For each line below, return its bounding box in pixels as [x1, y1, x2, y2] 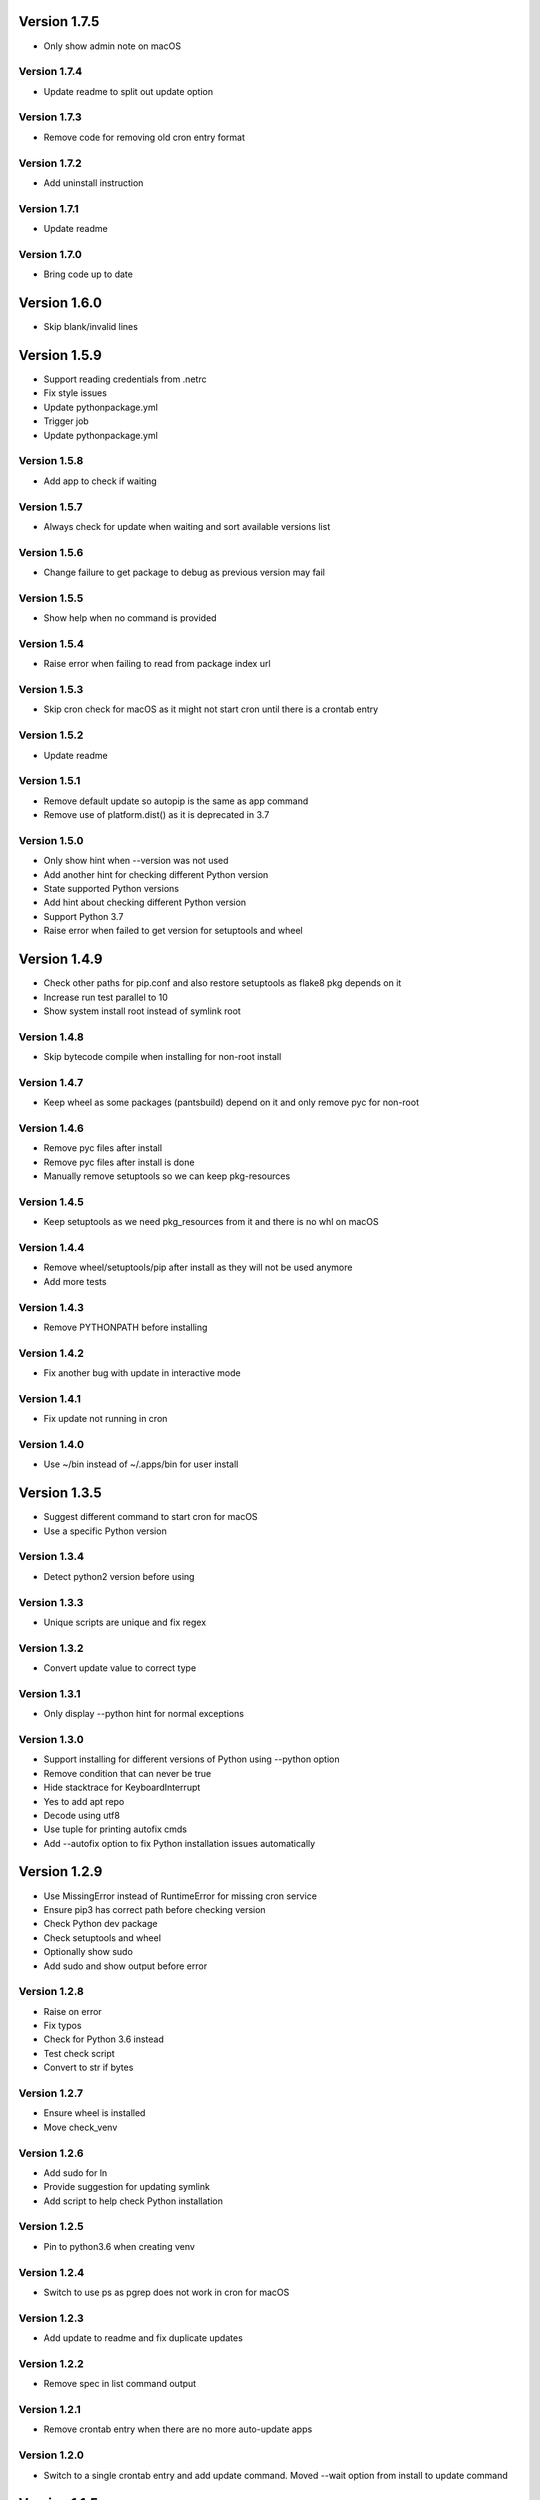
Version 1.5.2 [18, 728, 84, 742]
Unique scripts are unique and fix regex [43, 1616, 207, 1628]
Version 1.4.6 [18, 1121, 84, 1135]
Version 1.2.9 [18, 1863, 103, 1880]
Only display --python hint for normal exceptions [43, 1708, 245, 1720]
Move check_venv [43, 2121, 118, 2133]
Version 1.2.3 [18, 2311, 84, 2325]
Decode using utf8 [43, 1809, 120, 1821]
